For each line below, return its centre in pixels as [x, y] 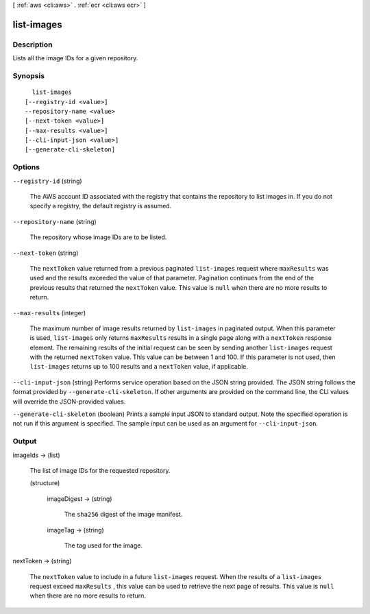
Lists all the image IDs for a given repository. [75, 58]
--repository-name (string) [55, 221]
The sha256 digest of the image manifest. [123, 515]
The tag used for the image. [103, 545]
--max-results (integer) [49, 312]
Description [33, 45]
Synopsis [28, 75]
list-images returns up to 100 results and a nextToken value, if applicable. [139, 367]
